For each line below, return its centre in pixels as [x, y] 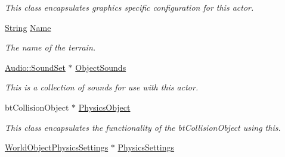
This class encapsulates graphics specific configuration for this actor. [129, 7]
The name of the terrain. [50, 47]
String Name [28, 27]
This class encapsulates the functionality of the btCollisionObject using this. [143, 127]
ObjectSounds [101, 67]
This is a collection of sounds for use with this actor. [102, 87]
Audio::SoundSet [35, 67]
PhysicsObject [104, 107]
